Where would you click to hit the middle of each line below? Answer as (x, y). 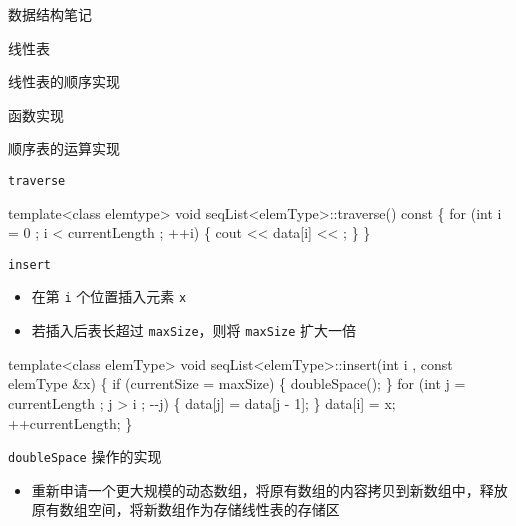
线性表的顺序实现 (64, 81)
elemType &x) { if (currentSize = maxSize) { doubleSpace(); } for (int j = (237, 383)
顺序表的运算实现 (64, 148)
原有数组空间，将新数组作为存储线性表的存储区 (185, 509)
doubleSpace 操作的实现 (85, 456)
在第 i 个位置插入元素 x (109, 296)
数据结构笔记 (50, 14)
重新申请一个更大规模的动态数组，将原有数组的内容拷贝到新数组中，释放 (269, 489)
